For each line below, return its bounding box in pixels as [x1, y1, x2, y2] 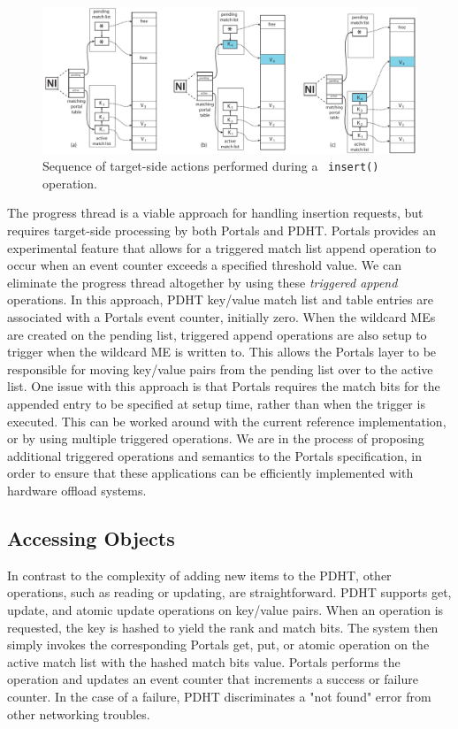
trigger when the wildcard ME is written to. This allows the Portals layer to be [7, 342, 437, 361]
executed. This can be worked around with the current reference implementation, [7, 411, 447, 430]
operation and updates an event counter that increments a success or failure [7, 670, 418, 688]
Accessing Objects [7, 524, 175, 551]
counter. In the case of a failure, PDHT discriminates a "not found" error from [7, 687, 431, 705]
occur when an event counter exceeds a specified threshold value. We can [7, 256, 401, 274]
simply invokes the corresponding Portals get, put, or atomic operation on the [7, 635, 430, 654]
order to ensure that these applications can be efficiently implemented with [7, 464, 414, 482]
